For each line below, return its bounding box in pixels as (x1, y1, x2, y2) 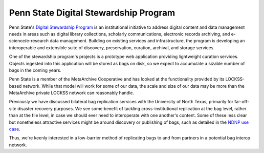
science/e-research (9, 38, 49, 44)
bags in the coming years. (9, 67, 62, 73)
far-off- (234, 99, 249, 105)
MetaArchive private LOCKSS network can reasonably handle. (9, 90, 134, 96)
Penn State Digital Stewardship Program (9, 7, 176, 18)
